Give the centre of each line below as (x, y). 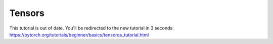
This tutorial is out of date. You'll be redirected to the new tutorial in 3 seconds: (92, 28)
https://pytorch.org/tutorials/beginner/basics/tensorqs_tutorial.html (79, 34)
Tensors (27, 13)
